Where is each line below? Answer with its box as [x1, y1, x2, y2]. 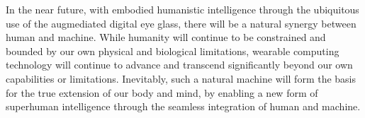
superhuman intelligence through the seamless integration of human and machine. [6, 99, 361, 114]
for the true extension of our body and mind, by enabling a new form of [6, 85, 318, 100]
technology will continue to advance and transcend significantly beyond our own [6, 57, 353, 72]
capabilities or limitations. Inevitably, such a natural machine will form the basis [6, 71, 356, 85]
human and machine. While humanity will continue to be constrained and [6, 30, 326, 45]
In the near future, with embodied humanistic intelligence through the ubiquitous [6, 2, 359, 16]
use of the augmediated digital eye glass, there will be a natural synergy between [6, 16, 356, 30]
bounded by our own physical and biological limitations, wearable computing [6, 43, 339, 58]
